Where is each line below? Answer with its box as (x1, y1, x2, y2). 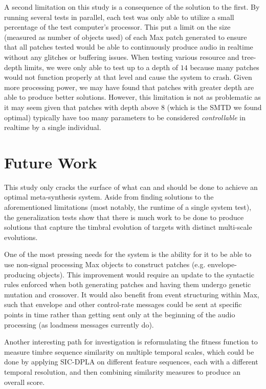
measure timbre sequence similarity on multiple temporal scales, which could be (4, 346, 254, 357)
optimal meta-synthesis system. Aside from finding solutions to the (4, 191, 214, 202)
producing (4, 269, 36, 279)
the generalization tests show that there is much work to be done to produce (4, 211, 244, 222)
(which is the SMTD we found (167, 101, 262, 112)
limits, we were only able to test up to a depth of (24, 61, 179, 72)
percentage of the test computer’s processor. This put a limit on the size (4, 21, 231, 32)
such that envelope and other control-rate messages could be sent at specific (4, 299, 242, 310)
